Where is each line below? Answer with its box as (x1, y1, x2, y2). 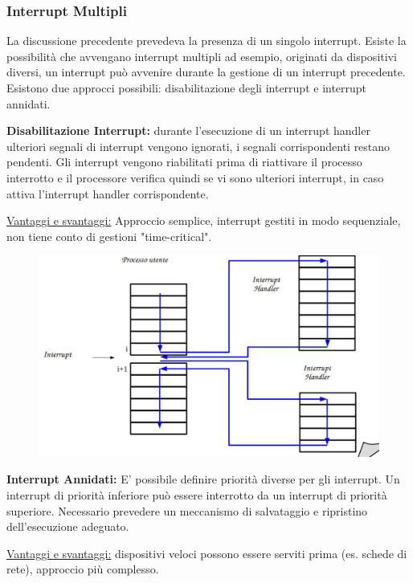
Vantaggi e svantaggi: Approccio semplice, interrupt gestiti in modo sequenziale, (6, 212, 401, 229)
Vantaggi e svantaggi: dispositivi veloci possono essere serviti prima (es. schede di (6, 544, 407, 561)
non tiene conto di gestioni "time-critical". (6, 227, 212, 244)
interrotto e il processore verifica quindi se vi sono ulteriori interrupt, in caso (6, 169, 384, 185)
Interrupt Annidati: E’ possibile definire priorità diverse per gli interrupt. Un (6, 471, 400, 487)
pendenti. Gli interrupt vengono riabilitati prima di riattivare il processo (6, 153, 362, 170)
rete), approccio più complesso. (6, 561, 159, 577)
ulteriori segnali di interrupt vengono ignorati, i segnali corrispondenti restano (6, 137, 391, 154)
